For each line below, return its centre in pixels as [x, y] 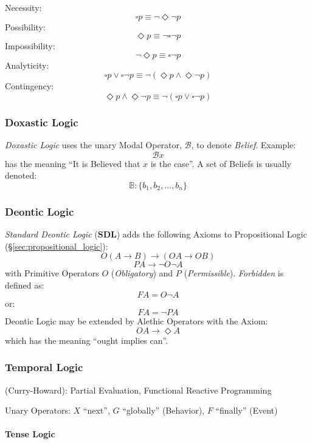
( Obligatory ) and [142, 273]
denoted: [21, 175]
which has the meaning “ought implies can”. [87, 340]
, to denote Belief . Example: [244, 145]
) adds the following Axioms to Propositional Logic [212, 234]
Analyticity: [27, 65]
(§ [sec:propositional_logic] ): [57, 246]
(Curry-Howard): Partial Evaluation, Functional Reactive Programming [138, 390]
